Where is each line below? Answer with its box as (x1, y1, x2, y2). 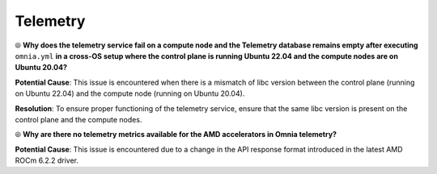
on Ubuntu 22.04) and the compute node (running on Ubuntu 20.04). (15, 89, 245, 98)
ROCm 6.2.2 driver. (15, 155, 78, 165)
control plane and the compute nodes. (15, 114, 142, 124)
